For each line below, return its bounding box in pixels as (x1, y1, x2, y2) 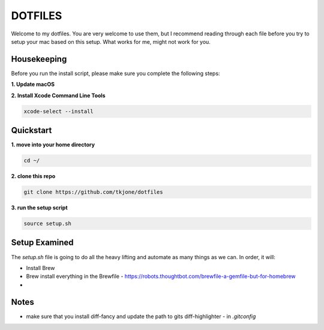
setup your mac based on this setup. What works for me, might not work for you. (11, 38, 211, 45)
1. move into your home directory (11, 141, 95, 148)
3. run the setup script (11, 204, 68, 211)
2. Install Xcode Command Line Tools (11, 92, 106, 99)
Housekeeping (11, 54, 67, 64)
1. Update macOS (11, 81, 55, 88)
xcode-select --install (23, 108, 94, 115)
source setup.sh (23, 220, 72, 227)
